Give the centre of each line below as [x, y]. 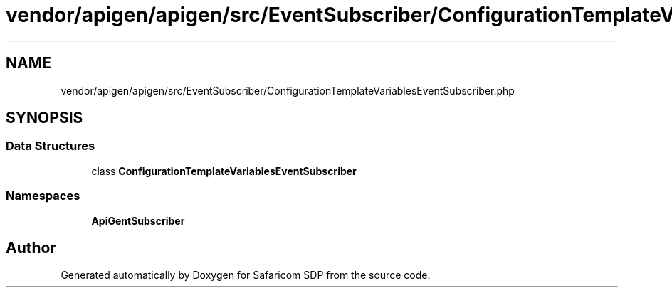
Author [31, 247]
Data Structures [51, 146]
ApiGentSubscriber [138, 220]
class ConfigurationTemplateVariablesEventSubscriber [224, 171]
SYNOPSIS [44, 118]
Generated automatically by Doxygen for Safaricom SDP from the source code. [246, 275]
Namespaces [43, 196]
